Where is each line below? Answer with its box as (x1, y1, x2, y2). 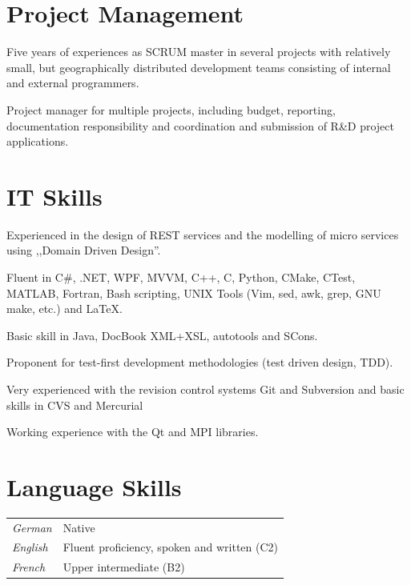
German (12, 519, 52, 535)
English (12, 539, 48, 555)
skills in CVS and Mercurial (6, 396, 143, 413)
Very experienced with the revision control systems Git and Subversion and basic (6, 380, 405, 397)
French (12, 559, 46, 575)
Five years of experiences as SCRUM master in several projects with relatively (6, 43, 391, 60)
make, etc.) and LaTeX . (6, 300, 123, 317)
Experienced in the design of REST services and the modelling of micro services (6, 226, 399, 242)
